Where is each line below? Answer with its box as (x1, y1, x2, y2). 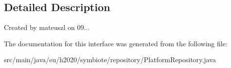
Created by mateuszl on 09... (4, 22, 90, 32)
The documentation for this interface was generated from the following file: (4, 38, 228, 48)
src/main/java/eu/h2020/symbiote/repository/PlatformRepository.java (4, 54, 216, 65)
